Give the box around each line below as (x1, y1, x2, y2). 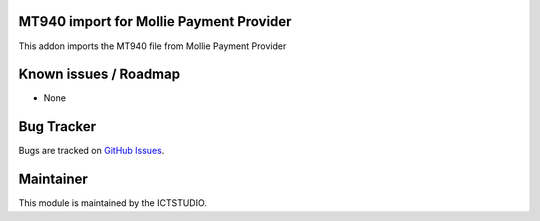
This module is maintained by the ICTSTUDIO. (18, 197, 207, 209)
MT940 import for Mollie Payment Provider (18, 13, 292, 30)
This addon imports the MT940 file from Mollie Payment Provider (18, 40, 287, 52)
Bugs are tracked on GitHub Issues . (18, 145, 165, 157)
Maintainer (18, 171, 89, 188)
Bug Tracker (18, 118, 97, 135)
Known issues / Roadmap (18, 66, 180, 83)
